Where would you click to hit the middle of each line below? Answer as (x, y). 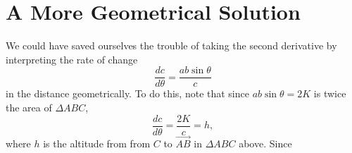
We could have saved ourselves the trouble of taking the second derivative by (171, 45)
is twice (330, 93)
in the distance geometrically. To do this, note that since (127, 93)
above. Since (265, 143)
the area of (29, 107)
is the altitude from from (97, 143)
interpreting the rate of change (72, 59)
